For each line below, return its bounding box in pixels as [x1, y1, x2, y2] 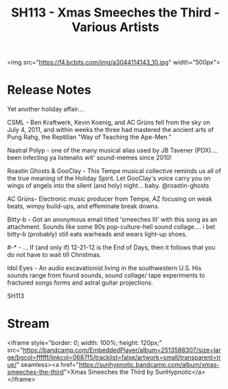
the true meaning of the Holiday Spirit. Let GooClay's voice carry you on [7, 174, 212, 183]
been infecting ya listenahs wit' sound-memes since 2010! [7, 153, 172, 162]
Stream [7, 316, 50, 331]
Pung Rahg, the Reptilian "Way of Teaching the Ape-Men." [7, 133, 172, 142]
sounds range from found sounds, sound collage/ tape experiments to [7, 271, 205, 280]
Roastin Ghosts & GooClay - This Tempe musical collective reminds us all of [7, 167, 222, 175]
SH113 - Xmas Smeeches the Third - [11, 5, 220, 21]
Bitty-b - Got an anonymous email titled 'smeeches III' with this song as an [7, 215, 218, 224]
